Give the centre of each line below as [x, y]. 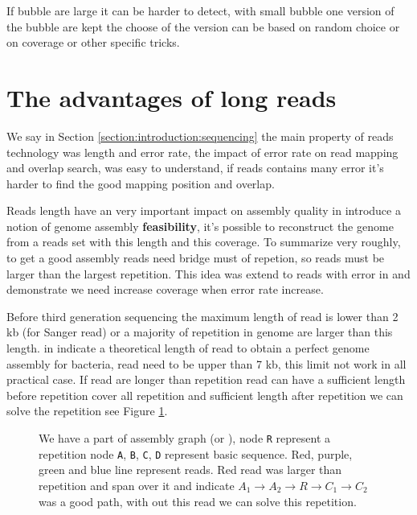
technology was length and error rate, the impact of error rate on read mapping [202, 152]
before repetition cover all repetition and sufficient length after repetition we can [205, 395]
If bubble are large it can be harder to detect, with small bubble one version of [200, 10]
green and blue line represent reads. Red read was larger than [190, 470]
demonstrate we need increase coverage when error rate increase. [165, 289]
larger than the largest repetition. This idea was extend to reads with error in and [208, 273]
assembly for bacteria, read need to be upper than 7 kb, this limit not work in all [206, 363]
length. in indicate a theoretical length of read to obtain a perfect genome [188, 348]
